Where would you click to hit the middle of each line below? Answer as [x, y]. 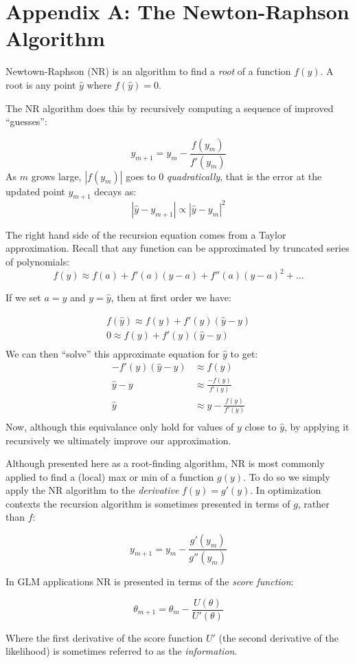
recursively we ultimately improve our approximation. [118, 440]
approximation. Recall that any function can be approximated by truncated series [177, 248]
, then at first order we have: [171, 297]
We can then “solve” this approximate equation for [113, 353]
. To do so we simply [287, 476]
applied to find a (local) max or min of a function [110, 476]
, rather [313, 503]
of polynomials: [38, 262]
